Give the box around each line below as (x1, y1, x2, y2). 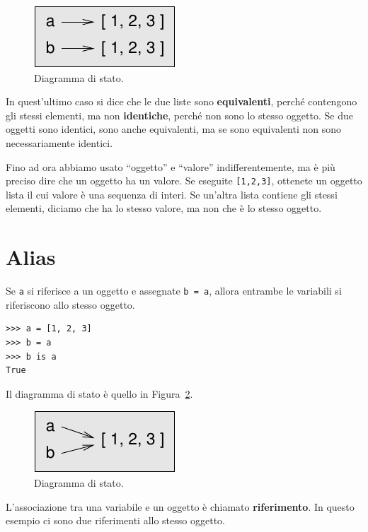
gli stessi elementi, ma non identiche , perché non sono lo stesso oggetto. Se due (6, 107, 353, 122)
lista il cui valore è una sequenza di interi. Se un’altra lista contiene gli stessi (6, 187, 338, 201)
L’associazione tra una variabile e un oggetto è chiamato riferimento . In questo (6, 499, 355, 514)
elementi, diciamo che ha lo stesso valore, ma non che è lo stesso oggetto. (6, 201, 322, 215)
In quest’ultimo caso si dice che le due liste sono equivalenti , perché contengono (6, 94, 357, 109)
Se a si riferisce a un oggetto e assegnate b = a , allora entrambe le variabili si (6, 283, 342, 298)
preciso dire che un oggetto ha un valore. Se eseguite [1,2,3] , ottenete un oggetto (6, 173, 362, 188)
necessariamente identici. (6, 135, 113, 150)
